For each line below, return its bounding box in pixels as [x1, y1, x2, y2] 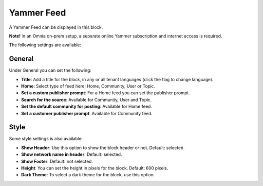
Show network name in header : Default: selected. [21, 152, 122, 157]
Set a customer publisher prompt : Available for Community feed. [21, 110, 153, 116]
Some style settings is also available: [9, 136, 83, 142]
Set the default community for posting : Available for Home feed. [21, 103, 152, 109]
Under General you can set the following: [9, 68, 92, 73]
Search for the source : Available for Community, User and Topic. [21, 97, 152, 102]
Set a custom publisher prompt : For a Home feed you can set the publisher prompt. [21, 90, 190, 96]
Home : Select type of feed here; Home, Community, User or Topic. [21, 83, 155, 89]
